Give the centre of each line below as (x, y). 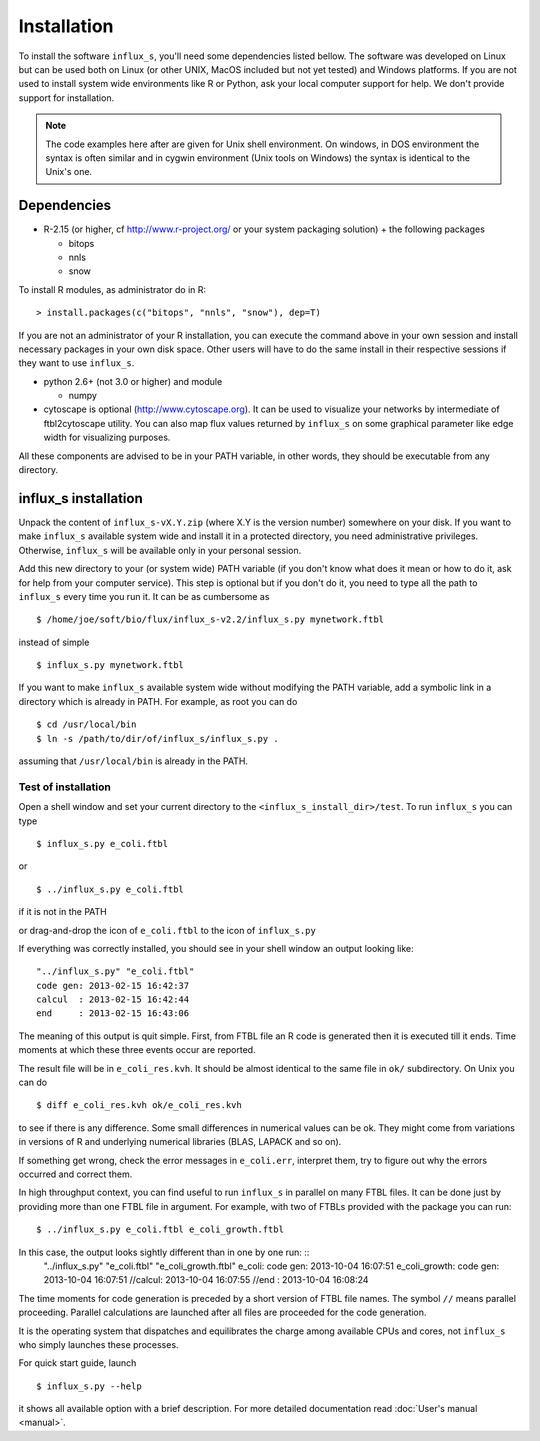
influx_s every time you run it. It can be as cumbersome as (144, 596)
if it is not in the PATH (62, 912)
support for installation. (66, 97)
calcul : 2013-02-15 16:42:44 (113, 999)
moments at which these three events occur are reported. (137, 1050)
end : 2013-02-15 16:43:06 (113, 1013)
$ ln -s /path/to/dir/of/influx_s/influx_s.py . (157, 738)
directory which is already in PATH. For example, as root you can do (158, 701)
